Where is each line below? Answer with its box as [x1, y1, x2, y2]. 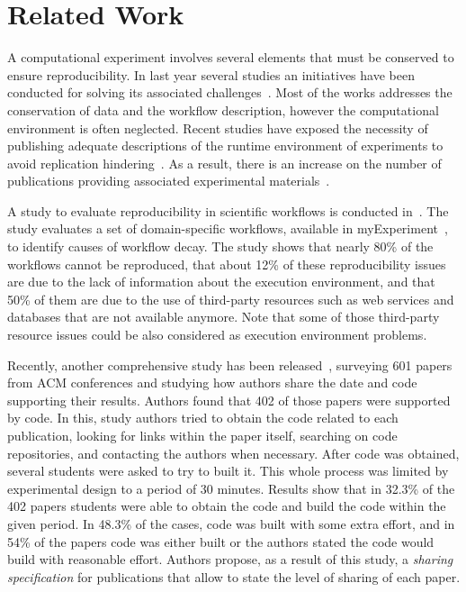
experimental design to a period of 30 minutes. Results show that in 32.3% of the [7, 478, 455, 497]
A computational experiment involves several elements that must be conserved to [7, 48, 454, 67]
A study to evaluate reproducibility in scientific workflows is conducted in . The [7, 201, 449, 220]
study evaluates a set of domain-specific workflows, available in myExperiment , [7, 219, 448, 238]
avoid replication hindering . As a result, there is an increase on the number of [7, 153, 442, 172]
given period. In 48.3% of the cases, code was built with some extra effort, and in [7, 514, 455, 533]
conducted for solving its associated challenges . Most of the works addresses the [7, 83, 453, 102]
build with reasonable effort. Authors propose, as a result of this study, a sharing [7, 550, 453, 569]
